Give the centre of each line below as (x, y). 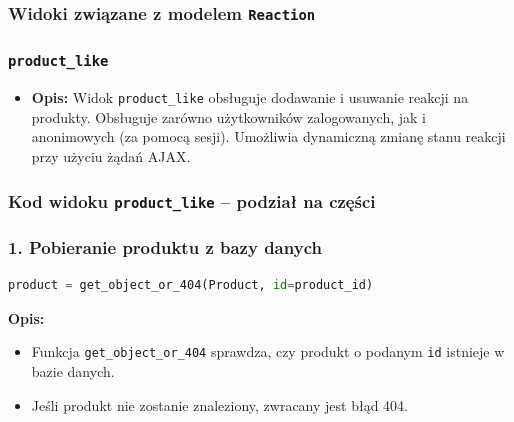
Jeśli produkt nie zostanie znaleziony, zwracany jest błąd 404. (220, 404)
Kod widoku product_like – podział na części (192, 200)
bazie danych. (73, 371)
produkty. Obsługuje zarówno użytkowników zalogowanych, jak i (228, 116)
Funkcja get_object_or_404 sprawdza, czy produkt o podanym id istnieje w (268, 351)
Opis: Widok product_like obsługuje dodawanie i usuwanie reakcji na (250, 97)
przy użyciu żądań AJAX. (111, 156)
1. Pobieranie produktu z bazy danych (165, 246)
